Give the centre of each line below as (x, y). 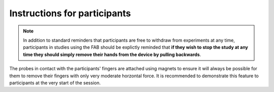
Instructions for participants (70, 13)
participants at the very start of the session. (55, 83)
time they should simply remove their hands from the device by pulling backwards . (112, 54)
